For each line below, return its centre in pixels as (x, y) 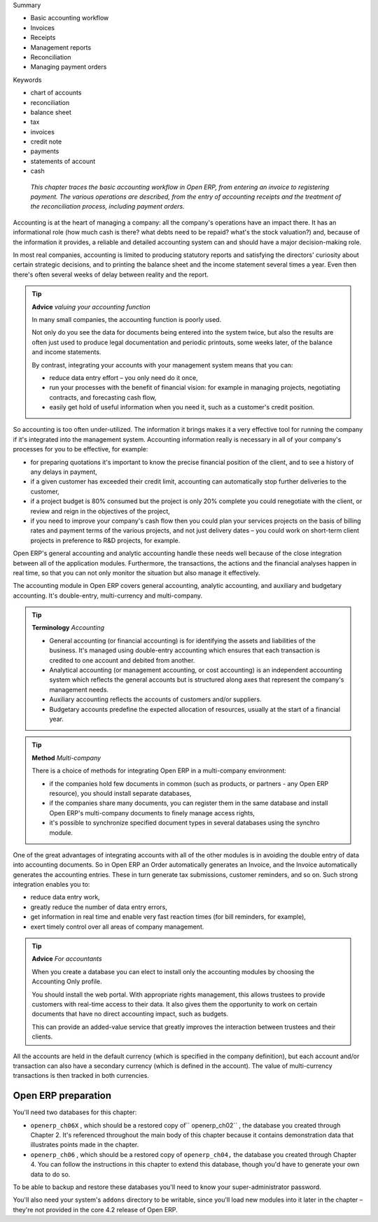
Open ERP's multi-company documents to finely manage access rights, (152, 813)
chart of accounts (56, 93)
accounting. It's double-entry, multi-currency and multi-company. (108, 596)
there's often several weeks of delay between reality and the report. (111, 274)
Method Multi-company (66, 758)
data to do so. (50, 1174)
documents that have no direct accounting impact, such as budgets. (130, 1014)
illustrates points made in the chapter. (85, 1145)
